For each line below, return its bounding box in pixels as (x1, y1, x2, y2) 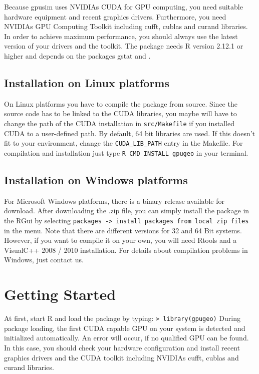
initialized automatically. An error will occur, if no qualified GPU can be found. (4, 332, 249, 343)
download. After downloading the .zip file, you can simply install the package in (4, 205, 249, 216)
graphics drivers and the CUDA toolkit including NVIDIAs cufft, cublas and (4, 352, 239, 362)
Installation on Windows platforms (4, 172, 188, 187)
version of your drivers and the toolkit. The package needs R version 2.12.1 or (4, 41, 243, 51)
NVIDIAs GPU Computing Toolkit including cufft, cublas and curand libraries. (4, 21, 248, 32)
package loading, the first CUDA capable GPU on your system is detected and (4, 322, 245, 333)
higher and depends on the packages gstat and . (4, 50, 151, 61)
